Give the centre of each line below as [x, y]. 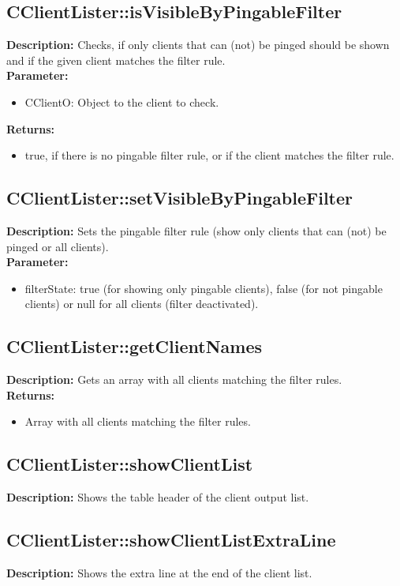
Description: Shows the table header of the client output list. [158, 497]
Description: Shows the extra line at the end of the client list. [159, 572]
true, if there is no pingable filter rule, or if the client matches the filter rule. [209, 155]
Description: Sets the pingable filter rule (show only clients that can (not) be [196, 230]
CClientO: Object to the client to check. [122, 101]
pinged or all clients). [58, 246]
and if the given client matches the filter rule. [116, 60]
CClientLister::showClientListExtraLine [171, 540]
